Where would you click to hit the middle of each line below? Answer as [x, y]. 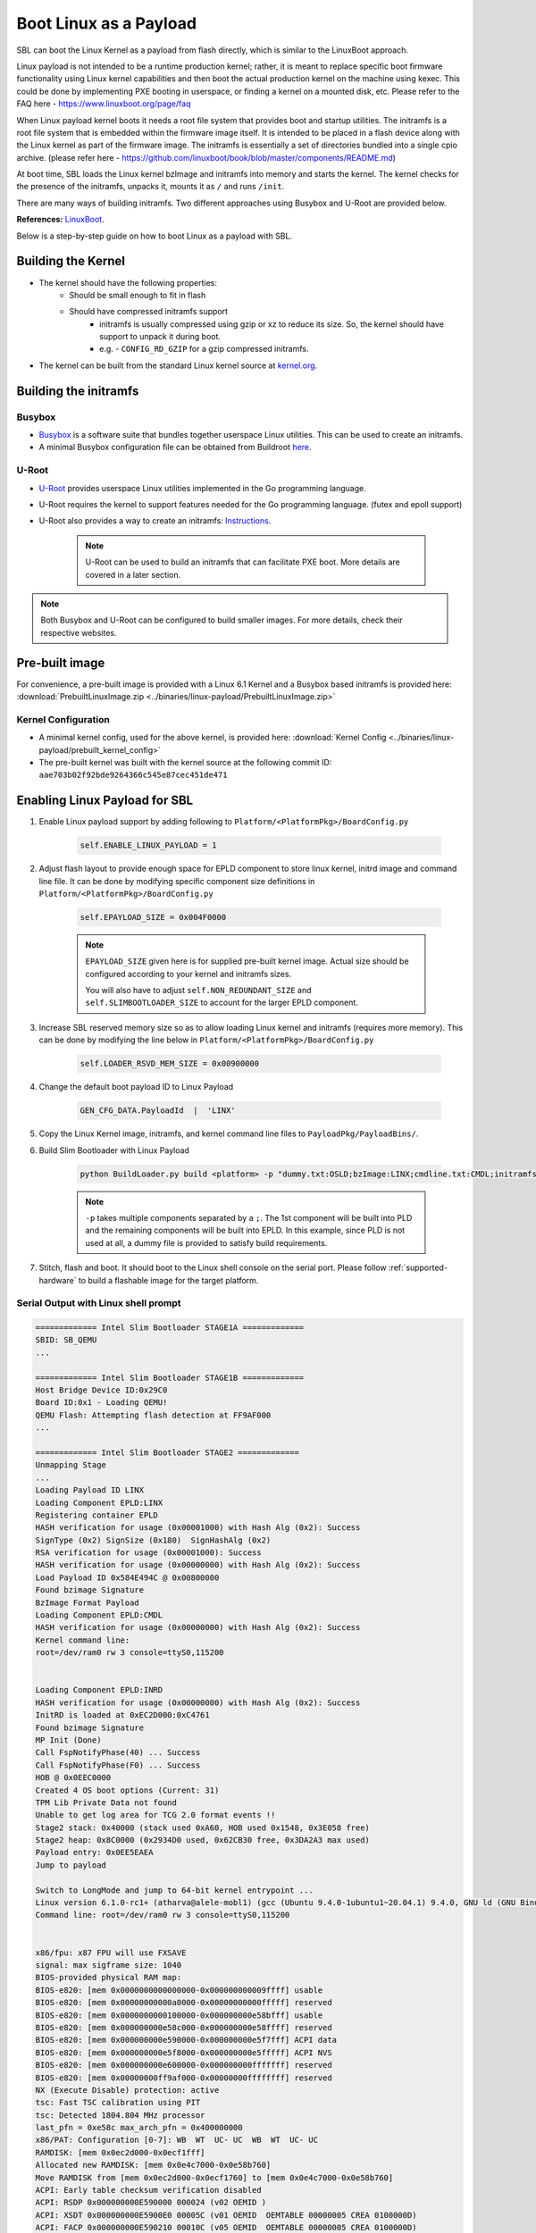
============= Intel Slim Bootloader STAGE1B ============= [170, 1377]
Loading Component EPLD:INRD [99, 1690]
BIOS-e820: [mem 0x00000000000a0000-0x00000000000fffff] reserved [184, 2003]
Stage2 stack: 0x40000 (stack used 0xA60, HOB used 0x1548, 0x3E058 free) [203, 1827]
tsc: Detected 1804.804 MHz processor [120, 2115]
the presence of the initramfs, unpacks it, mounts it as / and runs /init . [151, 187]
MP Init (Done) [68, 1740]
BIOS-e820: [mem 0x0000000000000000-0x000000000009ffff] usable [179, 1990]
